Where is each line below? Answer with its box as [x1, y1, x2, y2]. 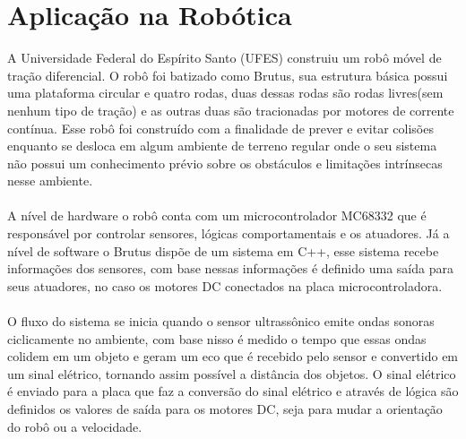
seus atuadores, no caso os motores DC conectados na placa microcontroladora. [7, 276, 443, 295]
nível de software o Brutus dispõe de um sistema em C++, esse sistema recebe [7, 241, 439, 260]
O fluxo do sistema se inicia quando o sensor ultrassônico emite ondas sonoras [7, 312, 435, 331]
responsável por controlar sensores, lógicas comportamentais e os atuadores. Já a [7, 224, 450, 243]
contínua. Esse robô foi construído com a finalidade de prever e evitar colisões [7, 118, 434, 137]
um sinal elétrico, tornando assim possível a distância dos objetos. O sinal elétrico [7, 364, 456, 383]
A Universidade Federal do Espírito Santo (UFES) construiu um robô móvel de [7, 48, 442, 67]
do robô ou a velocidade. [7, 417, 142, 435]
